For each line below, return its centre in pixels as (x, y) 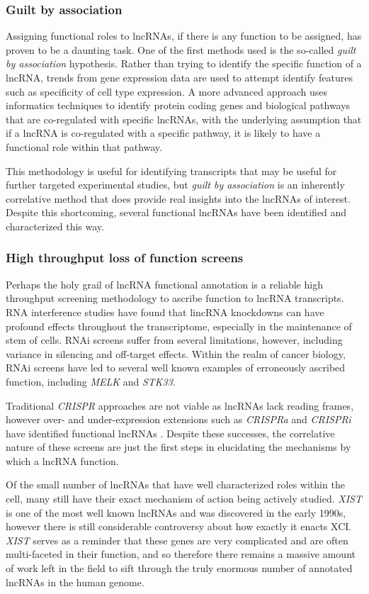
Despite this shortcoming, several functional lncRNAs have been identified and (176, 212)
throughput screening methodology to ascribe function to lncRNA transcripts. (175, 298)
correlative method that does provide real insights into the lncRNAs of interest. (178, 198)
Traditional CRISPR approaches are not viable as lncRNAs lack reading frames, (180, 405)
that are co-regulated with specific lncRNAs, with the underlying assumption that (184, 119)
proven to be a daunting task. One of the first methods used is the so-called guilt (181, 49)
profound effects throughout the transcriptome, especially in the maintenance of (179, 326)
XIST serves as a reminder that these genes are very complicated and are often (177, 540)
